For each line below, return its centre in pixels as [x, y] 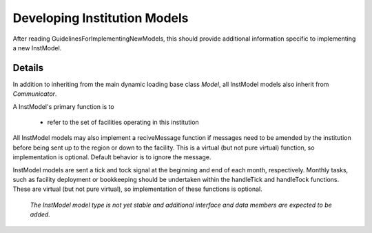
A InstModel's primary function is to [63, 106]
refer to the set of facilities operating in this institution [123, 122]
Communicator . [35, 94]
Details [28, 68]
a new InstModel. [37, 48]
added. [40, 214]
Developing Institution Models [101, 18]
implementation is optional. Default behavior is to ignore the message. [112, 157]
